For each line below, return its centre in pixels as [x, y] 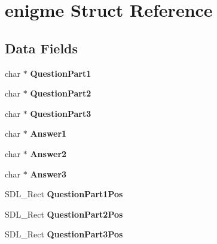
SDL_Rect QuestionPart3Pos [64, 234]
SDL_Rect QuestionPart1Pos [64, 194]
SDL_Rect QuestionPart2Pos [64, 214]
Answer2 [48, 153]
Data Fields [42, 48]
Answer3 [48, 174]
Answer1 [48, 133]
